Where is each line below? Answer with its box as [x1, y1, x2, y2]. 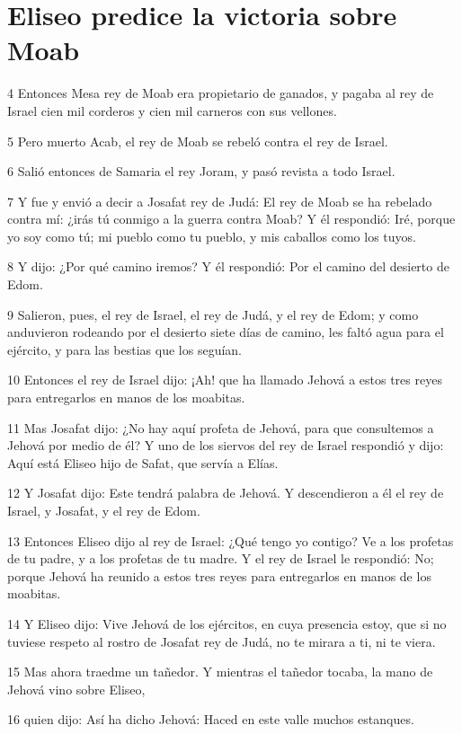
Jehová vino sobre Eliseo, [7, 679, 146, 698]
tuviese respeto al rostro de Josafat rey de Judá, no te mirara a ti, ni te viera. [7, 632, 436, 650]
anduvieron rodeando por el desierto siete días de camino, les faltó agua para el [7, 323, 444, 341]
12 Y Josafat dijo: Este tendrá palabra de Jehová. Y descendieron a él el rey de [7, 483, 444, 502]
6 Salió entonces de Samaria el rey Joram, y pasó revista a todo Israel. [7, 162, 395, 181]
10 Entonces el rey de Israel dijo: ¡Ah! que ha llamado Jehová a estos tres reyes [7, 370, 442, 389]
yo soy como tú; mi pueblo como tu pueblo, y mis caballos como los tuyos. [7, 226, 416, 245]
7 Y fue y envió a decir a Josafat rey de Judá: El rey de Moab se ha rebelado [7, 191, 432, 210]
